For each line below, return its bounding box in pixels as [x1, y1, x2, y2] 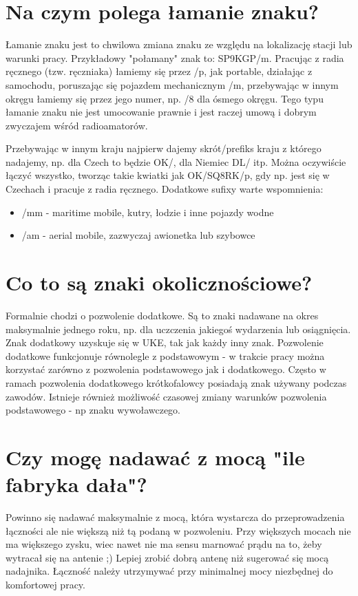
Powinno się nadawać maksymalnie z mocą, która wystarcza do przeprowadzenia [6, 510, 345, 524]
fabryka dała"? [6, 470, 147, 498]
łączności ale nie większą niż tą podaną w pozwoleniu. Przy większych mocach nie [6, 523, 351, 538]
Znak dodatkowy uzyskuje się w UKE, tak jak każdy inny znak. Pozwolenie [6, 335, 324, 350]
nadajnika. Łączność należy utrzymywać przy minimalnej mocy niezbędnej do [6, 564, 333, 578]
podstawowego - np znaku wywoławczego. [6, 403, 181, 417]
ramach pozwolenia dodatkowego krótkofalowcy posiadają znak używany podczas [6, 375, 347, 390]
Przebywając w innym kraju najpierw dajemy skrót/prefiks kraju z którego [6, 141, 322, 156]
